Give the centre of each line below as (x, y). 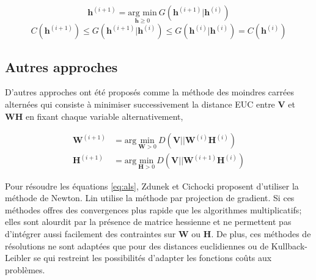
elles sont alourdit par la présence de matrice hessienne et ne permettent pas (148, 222)
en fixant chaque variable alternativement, (104, 116)
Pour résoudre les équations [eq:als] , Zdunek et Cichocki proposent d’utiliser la (152, 186)
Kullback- (289, 245)
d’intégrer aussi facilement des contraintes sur (90, 234)
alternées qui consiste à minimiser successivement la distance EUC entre (140, 104)
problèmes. (25, 269)
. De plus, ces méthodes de (261, 234)
